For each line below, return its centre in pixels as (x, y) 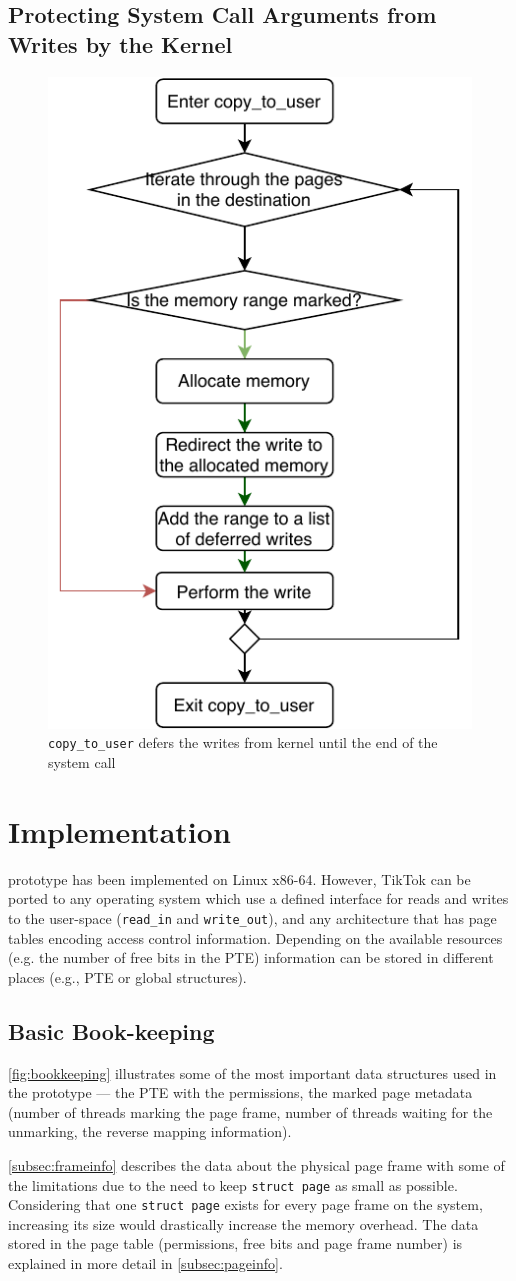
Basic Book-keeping (111, 1030)
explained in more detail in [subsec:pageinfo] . (145, 1263)
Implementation (119, 830)
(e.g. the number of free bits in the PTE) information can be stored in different (251, 957)
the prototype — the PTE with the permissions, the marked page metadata (240, 1092)
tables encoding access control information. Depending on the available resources (255, 937)
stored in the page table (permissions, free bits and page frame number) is (235, 1243)
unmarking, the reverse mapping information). (150, 1131)
